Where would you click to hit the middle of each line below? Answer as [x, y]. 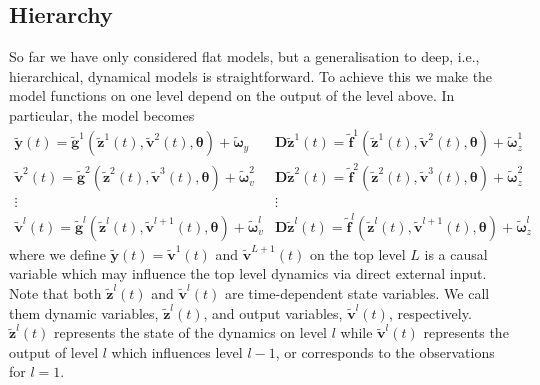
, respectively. [430, 312]
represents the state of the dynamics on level [191, 332]
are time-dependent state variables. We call [357, 293]
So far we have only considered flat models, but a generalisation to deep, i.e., [244, 56]
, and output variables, [273, 312]
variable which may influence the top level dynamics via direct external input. [248, 273]
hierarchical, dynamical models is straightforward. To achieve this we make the [251, 75]
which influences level [177, 351]
